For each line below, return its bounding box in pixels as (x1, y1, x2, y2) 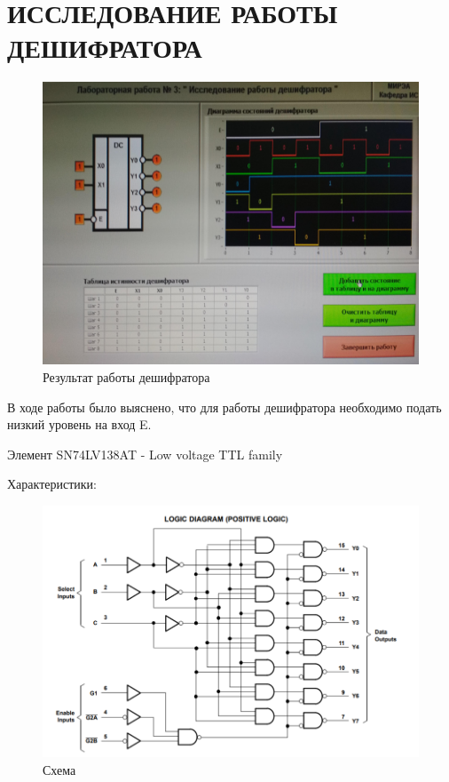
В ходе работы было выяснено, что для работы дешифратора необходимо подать (7, 397, 442, 416)
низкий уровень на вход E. (7, 415, 152, 434)
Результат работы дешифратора (43, 367, 210, 386)
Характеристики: (7, 475, 97, 493)
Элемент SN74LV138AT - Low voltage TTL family (7, 444, 283, 463)
